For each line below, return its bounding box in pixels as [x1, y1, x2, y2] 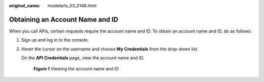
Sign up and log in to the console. [21, 37, 89, 43]
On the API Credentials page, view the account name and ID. [21, 55, 144, 61]
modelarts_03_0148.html [47, 3, 97, 8]
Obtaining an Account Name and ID [9, 15, 118, 24]
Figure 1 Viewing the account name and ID [33, 66, 119, 72]
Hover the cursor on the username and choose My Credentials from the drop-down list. [21, 46, 199, 52]
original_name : [9, 3, 41, 8]
